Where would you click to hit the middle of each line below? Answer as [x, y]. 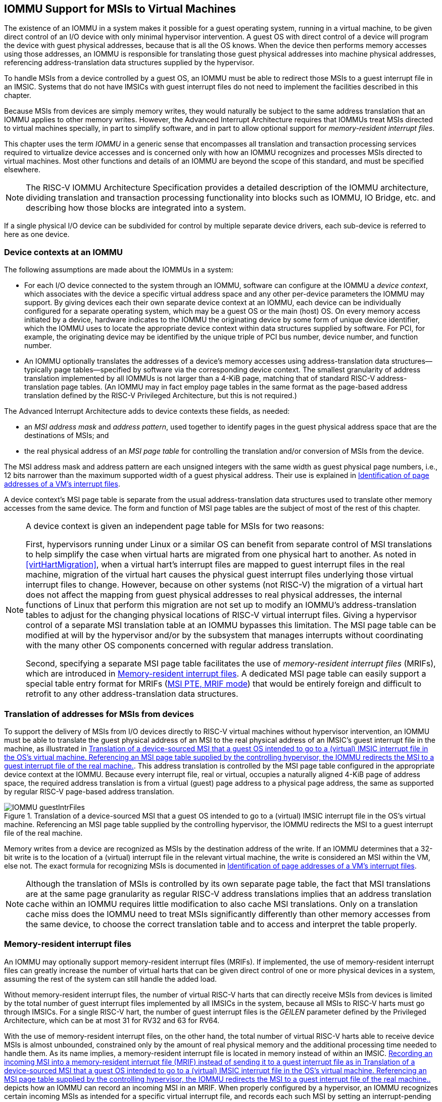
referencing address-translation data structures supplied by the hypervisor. [129, 63]
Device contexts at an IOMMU [64, 252]
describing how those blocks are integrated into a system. [136, 208]
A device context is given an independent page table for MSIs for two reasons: [175, 526]
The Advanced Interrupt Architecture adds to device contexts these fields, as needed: [147, 411]
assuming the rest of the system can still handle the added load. [111, 979]
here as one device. [37, 234]
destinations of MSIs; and [67, 436]
